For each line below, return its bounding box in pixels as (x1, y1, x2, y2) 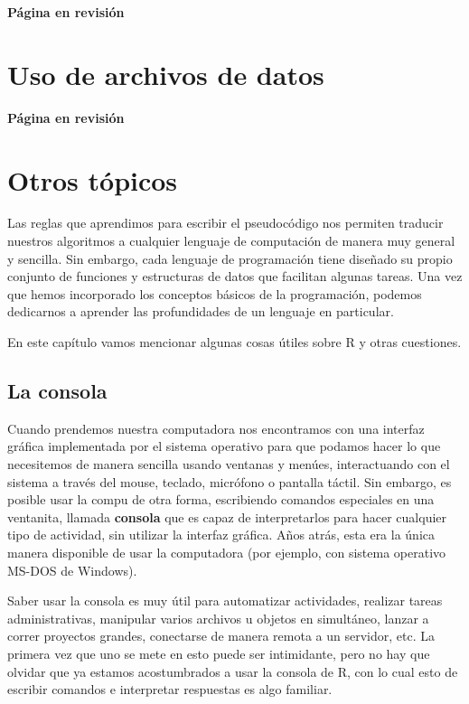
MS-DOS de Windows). (7, 560, 137, 579)
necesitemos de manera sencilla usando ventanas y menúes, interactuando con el (7, 454, 450, 473)
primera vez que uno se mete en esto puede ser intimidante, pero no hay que (7, 643, 430, 662)
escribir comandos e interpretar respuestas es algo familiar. (7, 680, 333, 699)
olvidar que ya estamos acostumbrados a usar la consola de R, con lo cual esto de (7, 662, 458, 681)
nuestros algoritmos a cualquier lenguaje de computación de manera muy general (7, 231, 455, 250)
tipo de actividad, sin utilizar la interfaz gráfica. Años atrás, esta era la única (7, 525, 436, 544)
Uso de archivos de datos (7, 55, 324, 92)
